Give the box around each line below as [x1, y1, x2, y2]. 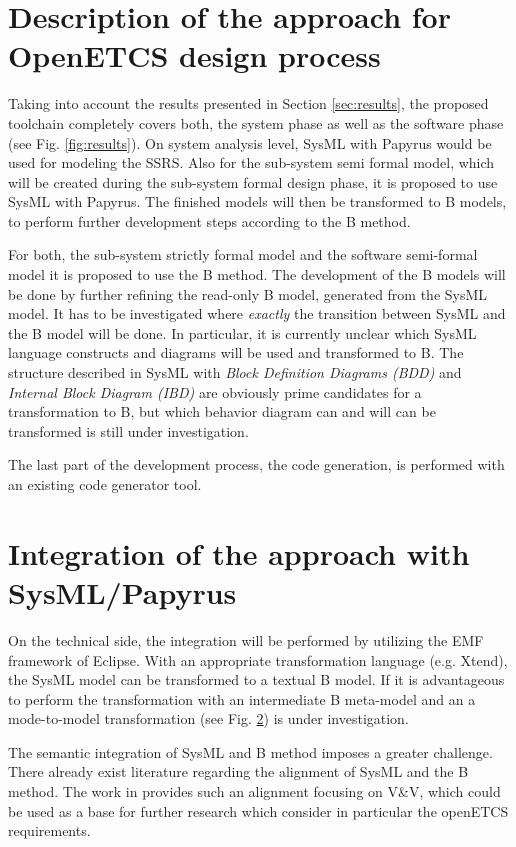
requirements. [8, 820, 91, 841]
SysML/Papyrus [8, 571, 237, 612]
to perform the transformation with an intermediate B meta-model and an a [8, 688, 476, 709]
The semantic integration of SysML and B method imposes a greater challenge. [8, 741, 493, 762]
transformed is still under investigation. [8, 420, 249, 441]
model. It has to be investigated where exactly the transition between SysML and [8, 303, 506, 324]
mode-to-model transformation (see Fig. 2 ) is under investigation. [8, 708, 409, 729]
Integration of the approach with [8, 532, 470, 573]
